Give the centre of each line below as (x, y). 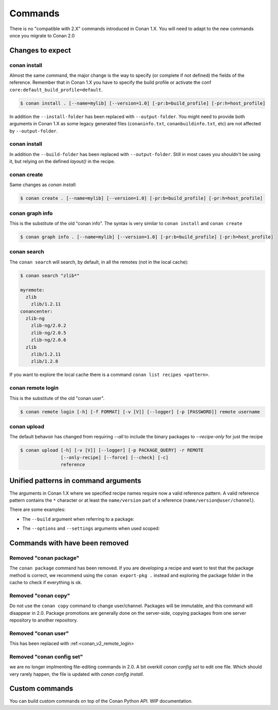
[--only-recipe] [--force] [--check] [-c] (114, 457)
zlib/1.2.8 (44, 361)
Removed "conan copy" (40, 595)
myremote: (32, 290)
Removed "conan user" (39, 633)
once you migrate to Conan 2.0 (42, 35)
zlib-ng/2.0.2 (49, 326)
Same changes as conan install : (43, 185)
